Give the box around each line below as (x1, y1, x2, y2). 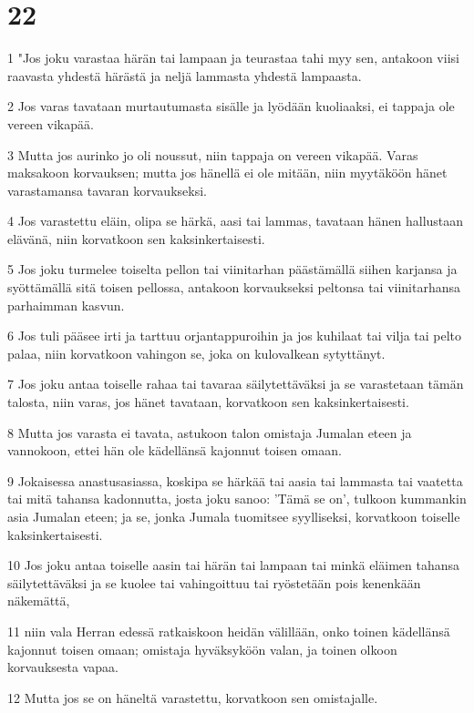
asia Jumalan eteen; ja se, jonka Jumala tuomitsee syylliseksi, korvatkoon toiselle (7, 507, 460, 525)
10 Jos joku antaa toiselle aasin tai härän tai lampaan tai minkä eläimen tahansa (7, 555, 459, 575)
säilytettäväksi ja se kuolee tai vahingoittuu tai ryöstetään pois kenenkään (7, 573, 421, 592)
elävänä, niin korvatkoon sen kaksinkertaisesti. (7, 229, 265, 248)
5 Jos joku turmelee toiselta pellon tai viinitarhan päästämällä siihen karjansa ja (7, 260, 458, 279)
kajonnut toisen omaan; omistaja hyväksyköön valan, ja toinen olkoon (7, 639, 397, 658)
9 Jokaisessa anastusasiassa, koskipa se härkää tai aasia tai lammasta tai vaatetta (7, 471, 463, 490)
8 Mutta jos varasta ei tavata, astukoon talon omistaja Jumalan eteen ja (7, 423, 412, 442)
